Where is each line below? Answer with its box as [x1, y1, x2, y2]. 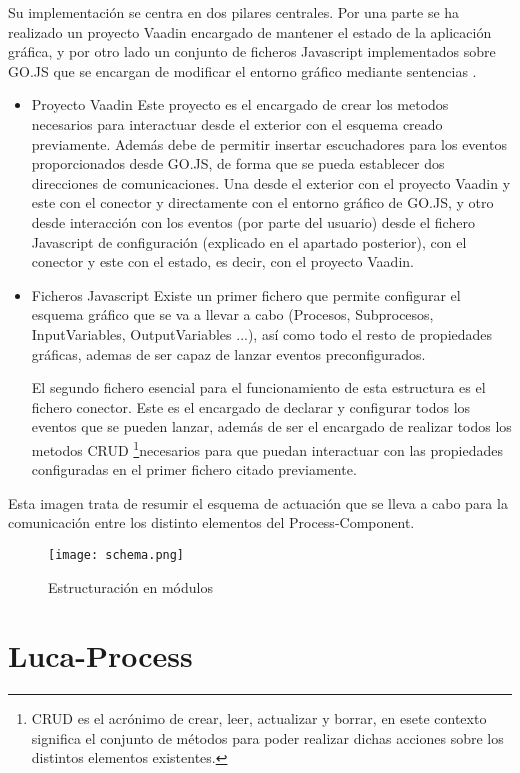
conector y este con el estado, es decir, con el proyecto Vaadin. [31, 251, 414, 272]
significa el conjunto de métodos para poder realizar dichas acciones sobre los [31, 727, 504, 748]
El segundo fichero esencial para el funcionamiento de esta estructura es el [31, 377, 486, 398]
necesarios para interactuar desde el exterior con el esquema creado [31, 113, 443, 134]
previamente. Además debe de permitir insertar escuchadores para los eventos [31, 133, 507, 154]
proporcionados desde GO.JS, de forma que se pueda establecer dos [31, 153, 445, 174]
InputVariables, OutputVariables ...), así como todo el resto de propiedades [31, 323, 493, 344]
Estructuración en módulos [48, 576, 213, 597]
